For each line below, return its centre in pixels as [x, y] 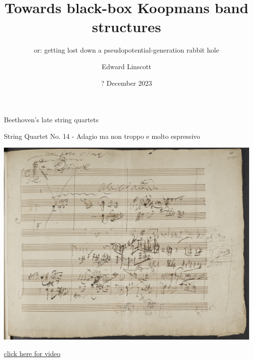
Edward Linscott [126, 66]
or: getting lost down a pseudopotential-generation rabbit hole [126, 50]
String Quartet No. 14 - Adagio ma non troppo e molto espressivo [102, 136]
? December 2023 [126, 83]
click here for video [32, 353]
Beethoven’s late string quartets [51, 120]
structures [126, 27]
